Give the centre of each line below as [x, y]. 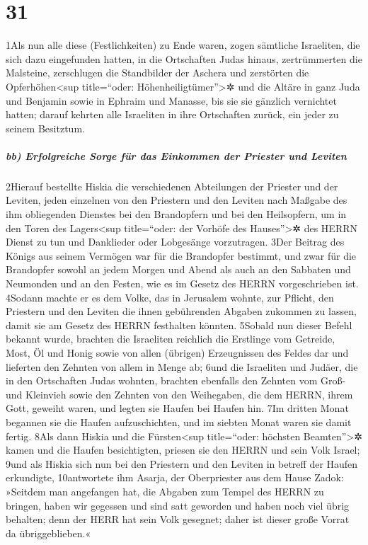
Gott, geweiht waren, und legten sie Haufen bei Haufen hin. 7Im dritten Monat [177, 408]
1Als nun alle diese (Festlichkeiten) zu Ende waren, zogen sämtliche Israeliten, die [183, 45]
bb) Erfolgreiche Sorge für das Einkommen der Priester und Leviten [176, 155]
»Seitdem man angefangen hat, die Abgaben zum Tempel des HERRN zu [165, 491]
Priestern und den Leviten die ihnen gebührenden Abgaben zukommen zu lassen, [181, 311]
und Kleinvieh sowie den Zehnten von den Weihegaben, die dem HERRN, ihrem [179, 394]
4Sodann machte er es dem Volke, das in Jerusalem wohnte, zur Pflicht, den [170, 297]
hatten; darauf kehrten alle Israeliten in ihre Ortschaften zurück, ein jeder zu [172, 114]
